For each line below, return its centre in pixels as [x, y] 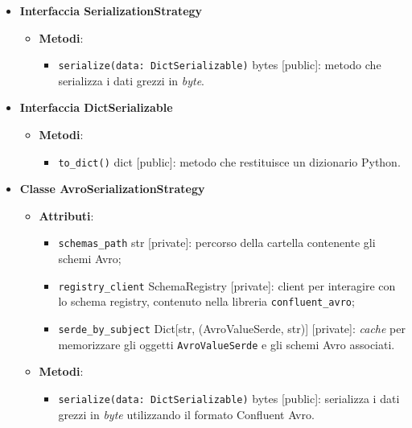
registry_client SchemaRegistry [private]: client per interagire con [227, 285]
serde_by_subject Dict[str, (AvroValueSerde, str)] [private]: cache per [232, 329]
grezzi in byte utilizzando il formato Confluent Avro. [186, 414]
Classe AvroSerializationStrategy [112, 189]
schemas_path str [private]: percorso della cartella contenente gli [217, 243]
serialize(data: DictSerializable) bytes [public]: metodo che [220, 65]
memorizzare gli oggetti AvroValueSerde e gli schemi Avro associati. [227, 344]
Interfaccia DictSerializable [96, 107]
